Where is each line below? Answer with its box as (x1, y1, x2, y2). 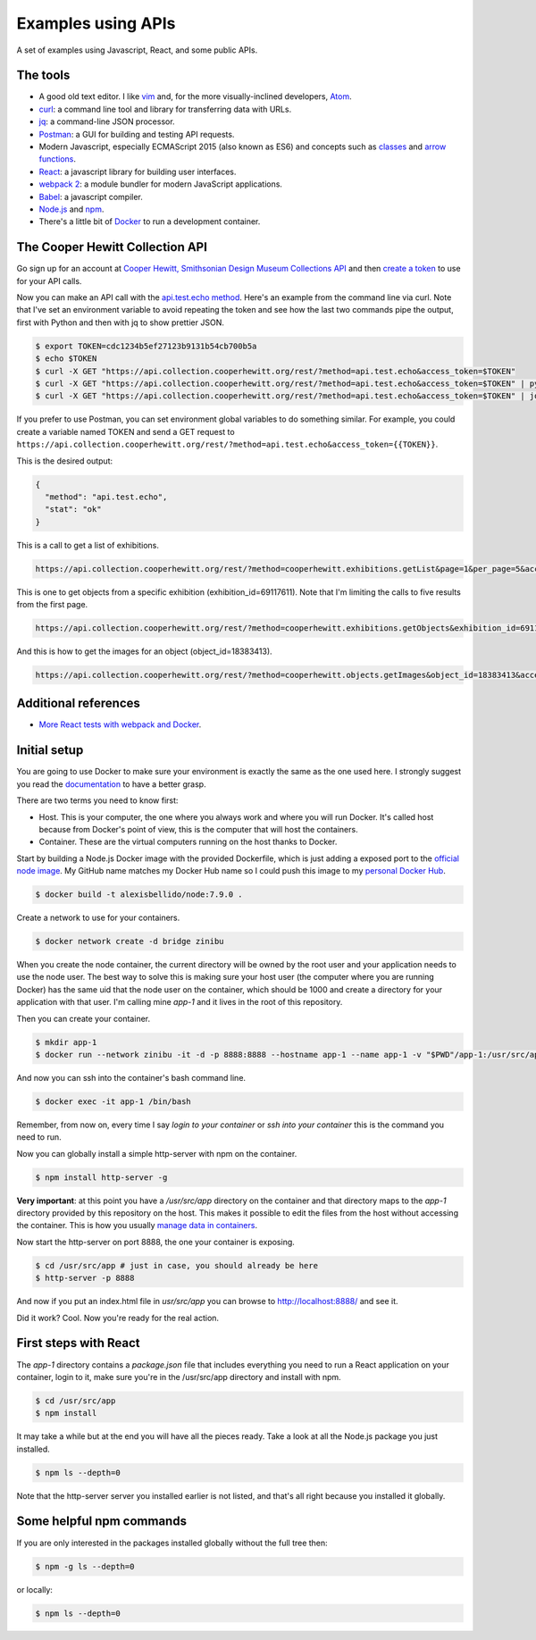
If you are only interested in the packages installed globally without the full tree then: (16, 1537, 328, 1548)
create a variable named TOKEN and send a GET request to (16, 426, 236, 437)
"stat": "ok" (45, 505, 102, 515)
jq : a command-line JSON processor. (38, 116, 175, 127)
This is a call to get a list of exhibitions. (16, 540, 160, 550)
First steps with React (16, 1335, 140, 1351)
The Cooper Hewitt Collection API (16, 239, 207, 255)
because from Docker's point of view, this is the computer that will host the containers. (38, 824, 358, 834)
